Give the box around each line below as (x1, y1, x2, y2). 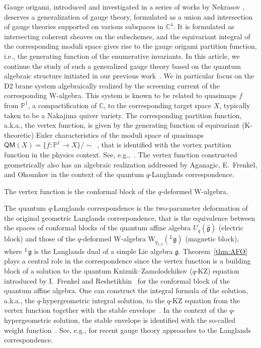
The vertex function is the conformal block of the (4, 186, 156, 196)
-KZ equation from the (170, 295, 240, 305)
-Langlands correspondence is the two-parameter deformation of (51, 203, 248, 213)
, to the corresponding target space (104, 100, 212, 110)
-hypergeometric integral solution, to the (40, 295, 165, 305)
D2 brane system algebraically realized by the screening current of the (4, 80, 220, 91)
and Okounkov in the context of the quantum (4, 169, 144, 180)
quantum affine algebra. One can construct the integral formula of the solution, (4, 285, 248, 296)
